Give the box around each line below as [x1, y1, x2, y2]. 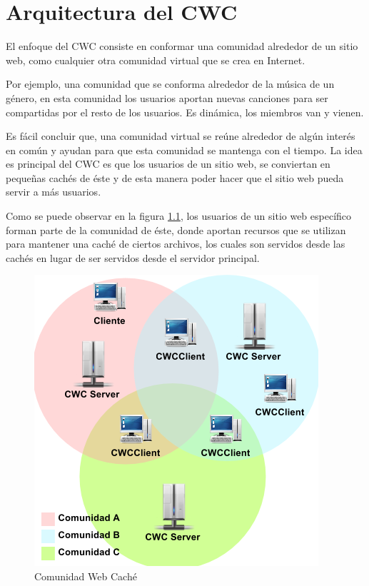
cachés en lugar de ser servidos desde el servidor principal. [6, 250, 260, 265]
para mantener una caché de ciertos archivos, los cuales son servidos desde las [6, 236, 345, 251]
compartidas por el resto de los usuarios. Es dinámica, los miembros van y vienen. [6, 104, 364, 119]
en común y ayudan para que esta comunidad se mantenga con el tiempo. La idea [6, 142, 363, 157]
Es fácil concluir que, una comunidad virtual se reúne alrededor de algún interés [6, 128, 355, 143]
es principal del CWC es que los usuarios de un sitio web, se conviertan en [6, 156, 330, 171]
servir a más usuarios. [6, 184, 101, 199]
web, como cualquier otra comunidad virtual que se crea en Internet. [6, 52, 305, 67]
